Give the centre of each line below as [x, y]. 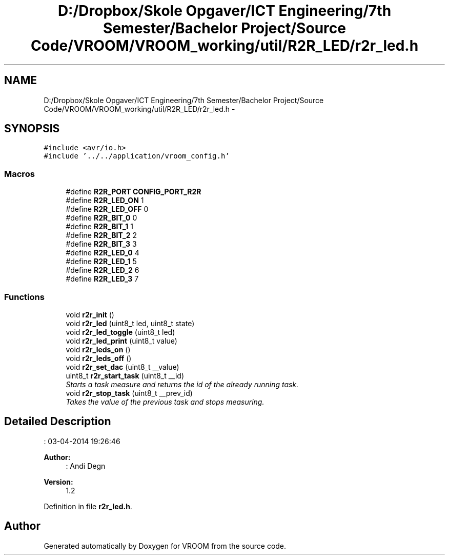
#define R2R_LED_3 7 [102, 279]
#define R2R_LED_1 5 [101, 262]
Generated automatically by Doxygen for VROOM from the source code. [165, 546]
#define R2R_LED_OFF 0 [107, 209]
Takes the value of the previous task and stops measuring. [165, 402]
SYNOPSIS [32, 129]
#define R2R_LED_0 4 [103, 253]
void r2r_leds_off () [99, 358]
